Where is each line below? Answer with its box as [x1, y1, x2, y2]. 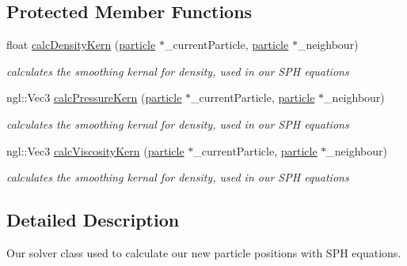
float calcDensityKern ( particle [6, 36, 156, 53]
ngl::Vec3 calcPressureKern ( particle [6, 89, 182, 106]
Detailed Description [6, 208, 180, 232]
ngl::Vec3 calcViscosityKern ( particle [6, 142, 184, 159]
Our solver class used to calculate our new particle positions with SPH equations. [6, 244, 401, 260]
